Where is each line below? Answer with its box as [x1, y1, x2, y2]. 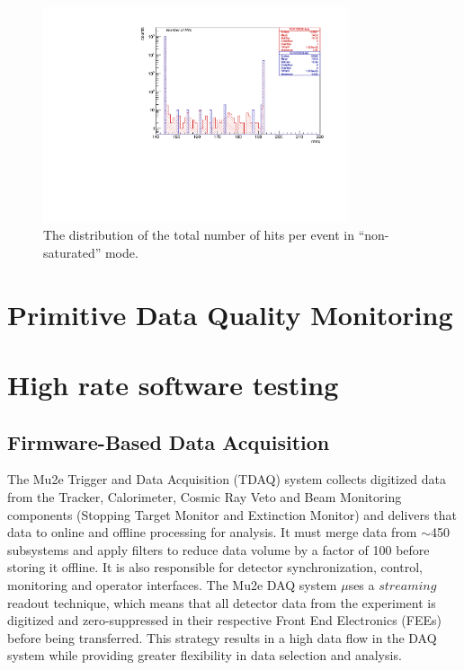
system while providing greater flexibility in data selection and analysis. [7, 646, 402, 665]
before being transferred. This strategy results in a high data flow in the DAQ [7, 628, 437, 647]
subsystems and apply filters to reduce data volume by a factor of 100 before [7, 540, 430, 559]
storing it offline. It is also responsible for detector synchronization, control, [7, 558, 423, 577]
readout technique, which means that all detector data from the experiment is [7, 593, 436, 612]
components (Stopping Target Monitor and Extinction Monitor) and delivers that [7, 505, 457, 524]
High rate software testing [7, 366, 339, 403]
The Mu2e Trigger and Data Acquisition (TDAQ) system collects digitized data [7, 470, 447, 489]
